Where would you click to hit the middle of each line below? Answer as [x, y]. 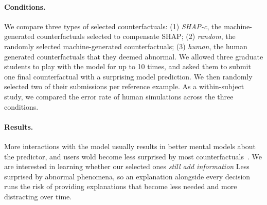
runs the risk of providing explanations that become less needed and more [121, 186]
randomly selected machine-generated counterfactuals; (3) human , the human [126, 46]
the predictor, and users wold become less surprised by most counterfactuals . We [133, 156]
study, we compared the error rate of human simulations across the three [119, 96]
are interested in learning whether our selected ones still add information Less [127, 166]
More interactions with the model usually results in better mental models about [130, 146]
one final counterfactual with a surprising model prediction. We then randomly [128, 76]
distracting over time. [38, 196]
